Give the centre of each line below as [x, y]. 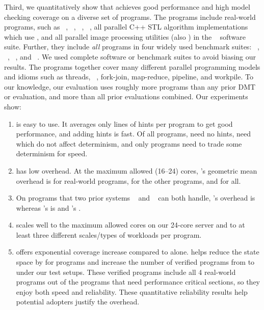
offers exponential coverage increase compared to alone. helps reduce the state [138, 252]
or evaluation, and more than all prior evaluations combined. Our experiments [126, 96]
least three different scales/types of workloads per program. [109, 234]
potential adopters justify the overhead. [78, 302]
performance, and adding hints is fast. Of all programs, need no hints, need [134, 134]
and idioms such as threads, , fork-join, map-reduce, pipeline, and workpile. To [129, 77]
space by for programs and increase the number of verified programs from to [135, 262]
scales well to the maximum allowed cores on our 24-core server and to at [130, 225]
